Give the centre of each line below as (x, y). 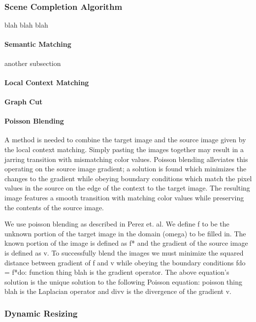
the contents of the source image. (54, 207)
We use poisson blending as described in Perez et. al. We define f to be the (117, 224)
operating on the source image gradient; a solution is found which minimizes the (126, 169)
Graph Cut (24, 101)
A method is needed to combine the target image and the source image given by (125, 140)
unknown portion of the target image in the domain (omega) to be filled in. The (125, 233)
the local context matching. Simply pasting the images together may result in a (124, 149)
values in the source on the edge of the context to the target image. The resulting (127, 188)
